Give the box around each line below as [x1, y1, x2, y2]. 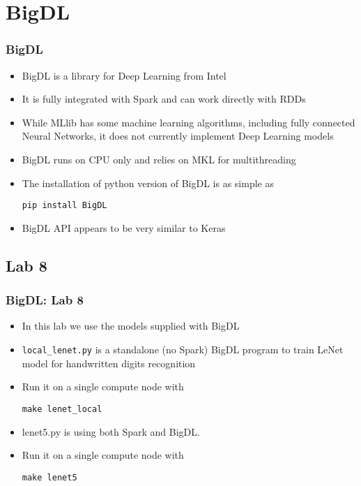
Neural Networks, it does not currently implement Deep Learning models [22, 128, 334, 143]
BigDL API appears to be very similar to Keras [22, 220, 226, 235]
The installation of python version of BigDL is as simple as [22, 175, 274, 190]
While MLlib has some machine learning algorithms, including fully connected [22, 115, 355, 129]
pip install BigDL [22, 200, 107, 211]
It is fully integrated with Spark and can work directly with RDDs [22, 91, 306, 106]
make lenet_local [22, 404, 102, 414]
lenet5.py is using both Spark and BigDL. [22, 424, 200, 439]
